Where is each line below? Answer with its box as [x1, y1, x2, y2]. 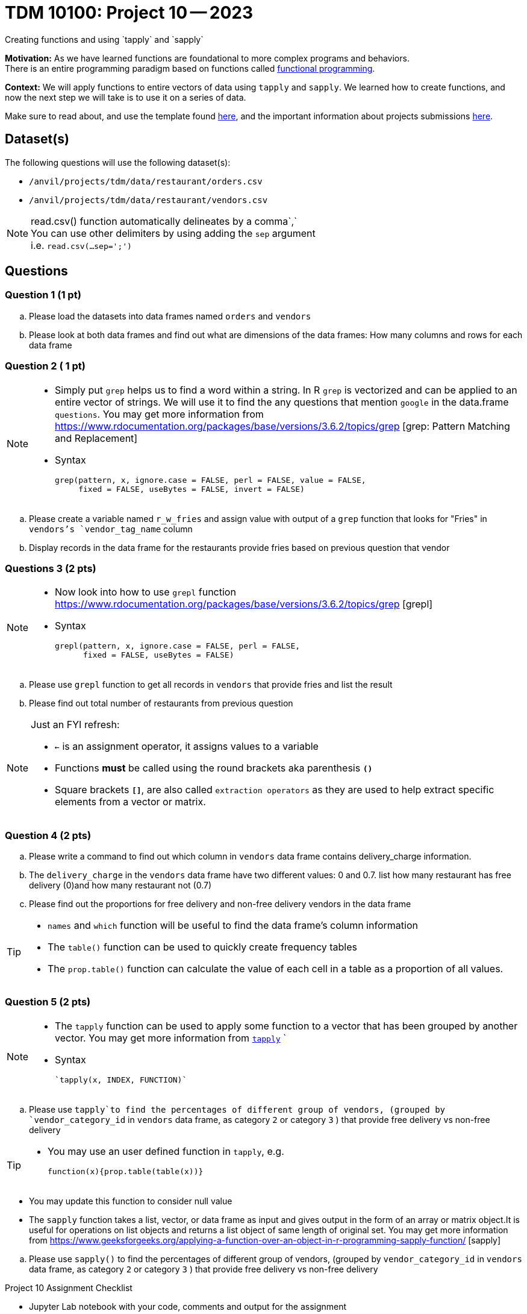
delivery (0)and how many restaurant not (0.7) [29, 880, 211, 891]
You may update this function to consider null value [29, 1195, 232, 1206]
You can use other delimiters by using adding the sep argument [31, 227, 316, 239]
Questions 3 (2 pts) [5, 562, 96, 574]
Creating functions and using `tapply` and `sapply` [5, 34, 204, 45]
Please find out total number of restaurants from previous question [29, 698, 293, 709]
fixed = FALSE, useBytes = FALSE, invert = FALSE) [78, 484, 305, 494]
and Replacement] [55, 432, 138, 444]
